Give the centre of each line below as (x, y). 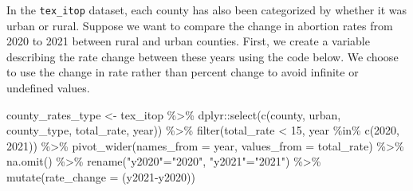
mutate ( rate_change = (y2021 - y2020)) (101, 177)
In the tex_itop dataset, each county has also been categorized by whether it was (207, 10)
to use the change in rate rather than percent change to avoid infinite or (183, 72)
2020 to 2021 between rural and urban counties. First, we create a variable (188, 41)
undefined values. (48, 88)
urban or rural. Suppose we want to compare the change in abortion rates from (200, 25)
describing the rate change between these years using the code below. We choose (203, 56)
